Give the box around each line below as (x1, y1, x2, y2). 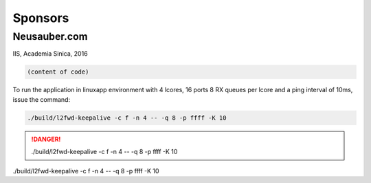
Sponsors (12, 10, 69, 25)
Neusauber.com (12, 30, 88, 43)
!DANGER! (31, 135, 61, 143)
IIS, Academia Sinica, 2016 (12, 50, 89, 58)
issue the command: (12, 95, 71, 103)
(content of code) (27, 68, 89, 76)
